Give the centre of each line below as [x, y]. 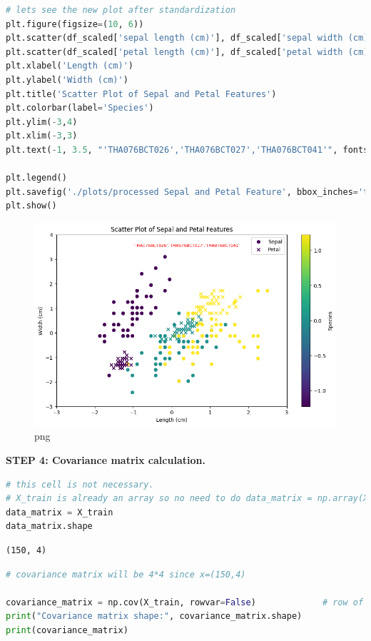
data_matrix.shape [49, 526]
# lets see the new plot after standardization [121, 10]
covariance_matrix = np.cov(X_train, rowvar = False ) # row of [185, 602]
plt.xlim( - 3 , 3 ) [42, 136]
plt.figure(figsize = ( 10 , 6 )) [75, 24]
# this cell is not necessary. [80, 484]
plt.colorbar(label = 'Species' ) [80, 108]
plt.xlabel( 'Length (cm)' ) [70, 66]
